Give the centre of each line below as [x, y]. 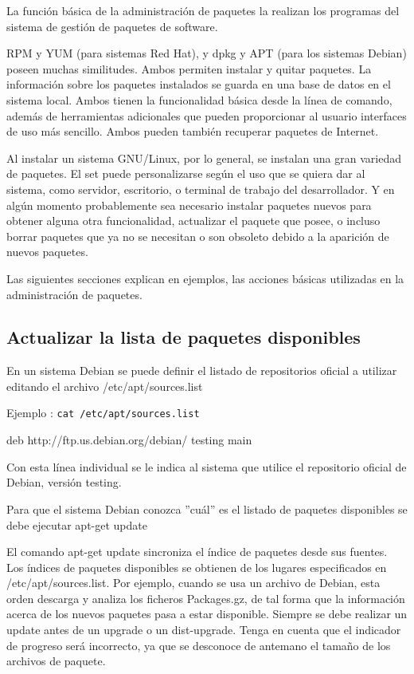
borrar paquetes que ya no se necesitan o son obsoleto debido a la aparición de [198, 236]
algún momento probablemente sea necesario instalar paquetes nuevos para [189, 205]
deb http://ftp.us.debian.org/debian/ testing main [129, 440]
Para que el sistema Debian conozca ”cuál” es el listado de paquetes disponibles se [207, 508]
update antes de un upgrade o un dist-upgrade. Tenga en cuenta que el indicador [204, 630]
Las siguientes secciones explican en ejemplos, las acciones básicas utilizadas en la [205, 278]
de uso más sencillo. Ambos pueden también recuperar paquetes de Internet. [193, 131]
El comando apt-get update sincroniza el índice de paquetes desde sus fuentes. [197, 552]
